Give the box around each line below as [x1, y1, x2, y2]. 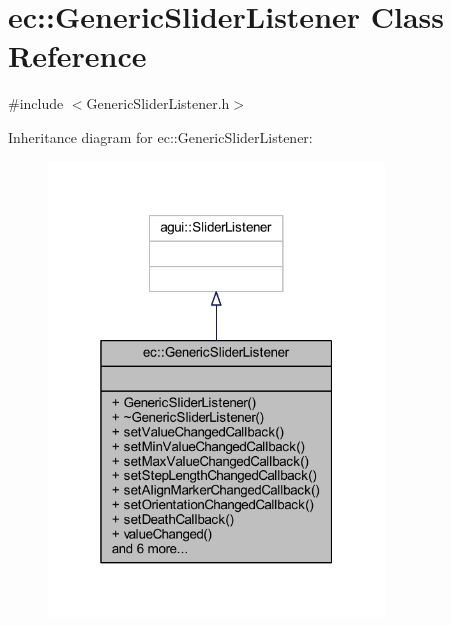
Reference [8, 35, 147, 76]
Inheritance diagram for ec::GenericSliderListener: [8, 126, 313, 147]
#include [8, 93, 64, 114]
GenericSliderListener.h [86, 93, 230, 114]
